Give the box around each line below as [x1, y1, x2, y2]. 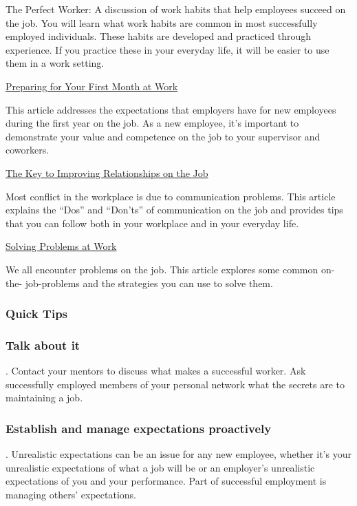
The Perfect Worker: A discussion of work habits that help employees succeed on [6, 2, 346, 16]
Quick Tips [6, 305, 68, 322]
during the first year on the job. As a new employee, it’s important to [6, 116, 299, 130]
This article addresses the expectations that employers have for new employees [6, 102, 336, 116]
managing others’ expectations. [6, 487, 136, 501]
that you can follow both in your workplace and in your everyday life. [6, 215, 299, 230]
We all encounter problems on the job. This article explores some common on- [6, 262, 335, 276]
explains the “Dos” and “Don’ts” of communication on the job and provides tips [6, 202, 343, 217]
